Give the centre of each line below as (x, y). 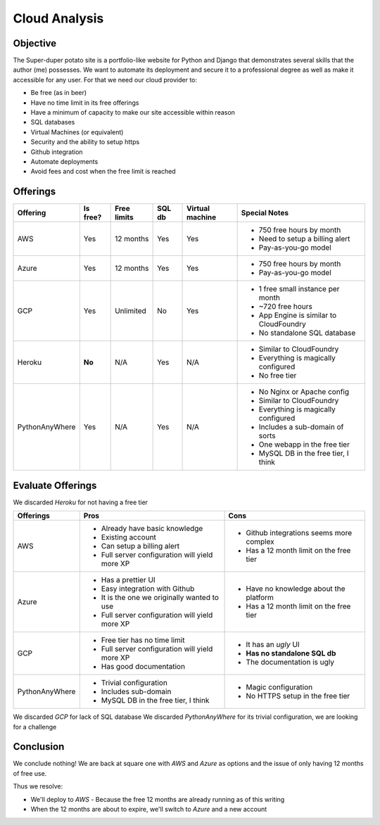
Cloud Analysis (58, 18)
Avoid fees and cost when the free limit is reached (103, 172)
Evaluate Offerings (55, 485)
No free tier (278, 376)
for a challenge (35, 727)
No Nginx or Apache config (304, 392)
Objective (35, 43)
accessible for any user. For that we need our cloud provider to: (105, 79)
